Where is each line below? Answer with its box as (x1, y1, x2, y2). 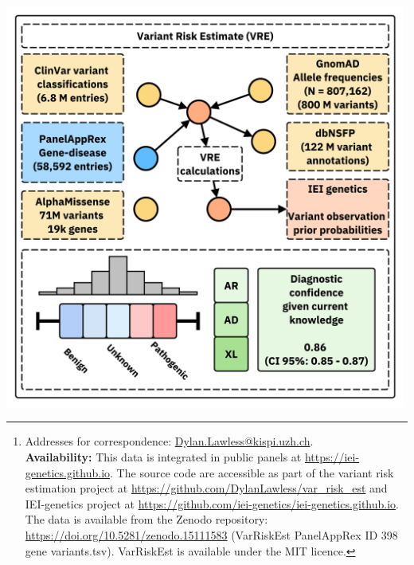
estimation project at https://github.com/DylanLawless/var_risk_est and (25, 480, 388, 496)
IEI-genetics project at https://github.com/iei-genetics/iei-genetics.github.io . (25, 495, 399, 512)
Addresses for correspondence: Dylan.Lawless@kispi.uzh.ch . (25, 433, 314, 449)
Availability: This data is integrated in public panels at (25, 449, 302, 465)
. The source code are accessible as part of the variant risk (110, 464, 394, 481)
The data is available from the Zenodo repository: (25, 511, 268, 528)
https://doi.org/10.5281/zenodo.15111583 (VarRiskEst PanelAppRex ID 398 (25, 527, 398, 543)
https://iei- (304, 449, 360, 465)
